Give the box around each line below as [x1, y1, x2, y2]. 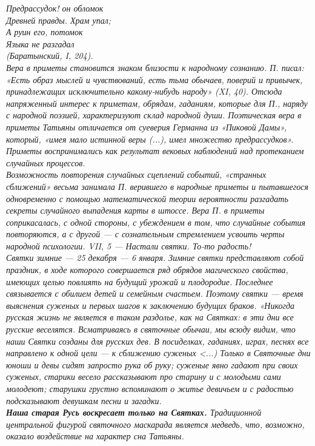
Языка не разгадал [6, 37, 75, 50]
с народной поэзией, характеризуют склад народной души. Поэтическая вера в [6, 109, 302, 121]
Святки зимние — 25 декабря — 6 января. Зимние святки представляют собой [6, 251, 304, 264]
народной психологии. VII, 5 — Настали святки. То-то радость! [6, 239, 251, 252]
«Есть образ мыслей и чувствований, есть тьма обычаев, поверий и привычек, [6, 73, 303, 86]
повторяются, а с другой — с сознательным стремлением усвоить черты [6, 228, 285, 240]
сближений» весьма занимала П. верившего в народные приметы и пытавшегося [6, 180, 308, 192]
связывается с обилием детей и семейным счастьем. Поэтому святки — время [6, 287, 303, 300]
